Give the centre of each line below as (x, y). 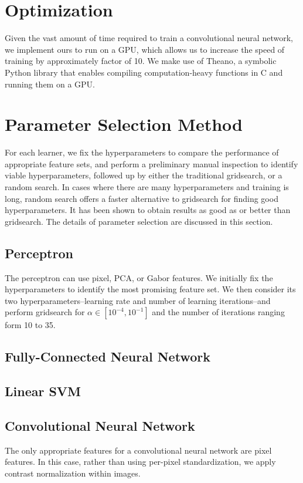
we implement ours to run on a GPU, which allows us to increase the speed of (145, 49)
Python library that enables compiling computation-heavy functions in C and (144, 72)
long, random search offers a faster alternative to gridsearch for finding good (142, 198)
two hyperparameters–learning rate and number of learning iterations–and (138, 300)
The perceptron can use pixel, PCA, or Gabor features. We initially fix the (139, 277)
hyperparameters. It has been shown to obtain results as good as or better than (148, 210)
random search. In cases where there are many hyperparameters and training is (147, 187)
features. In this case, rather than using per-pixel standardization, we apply (140, 462)
